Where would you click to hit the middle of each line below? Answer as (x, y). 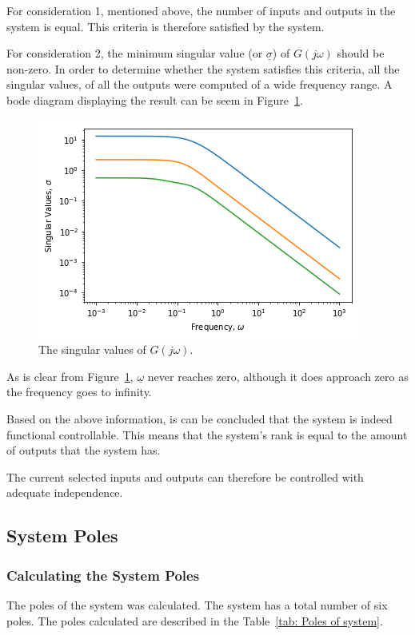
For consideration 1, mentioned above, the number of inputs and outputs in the (201, 10)
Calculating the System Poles (103, 575)
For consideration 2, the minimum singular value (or (135, 53)
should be (361, 53)
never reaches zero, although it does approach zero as (278, 376)
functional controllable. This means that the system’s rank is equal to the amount (207, 434)
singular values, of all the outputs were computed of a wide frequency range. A (200, 84)
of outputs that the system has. (84, 450)
